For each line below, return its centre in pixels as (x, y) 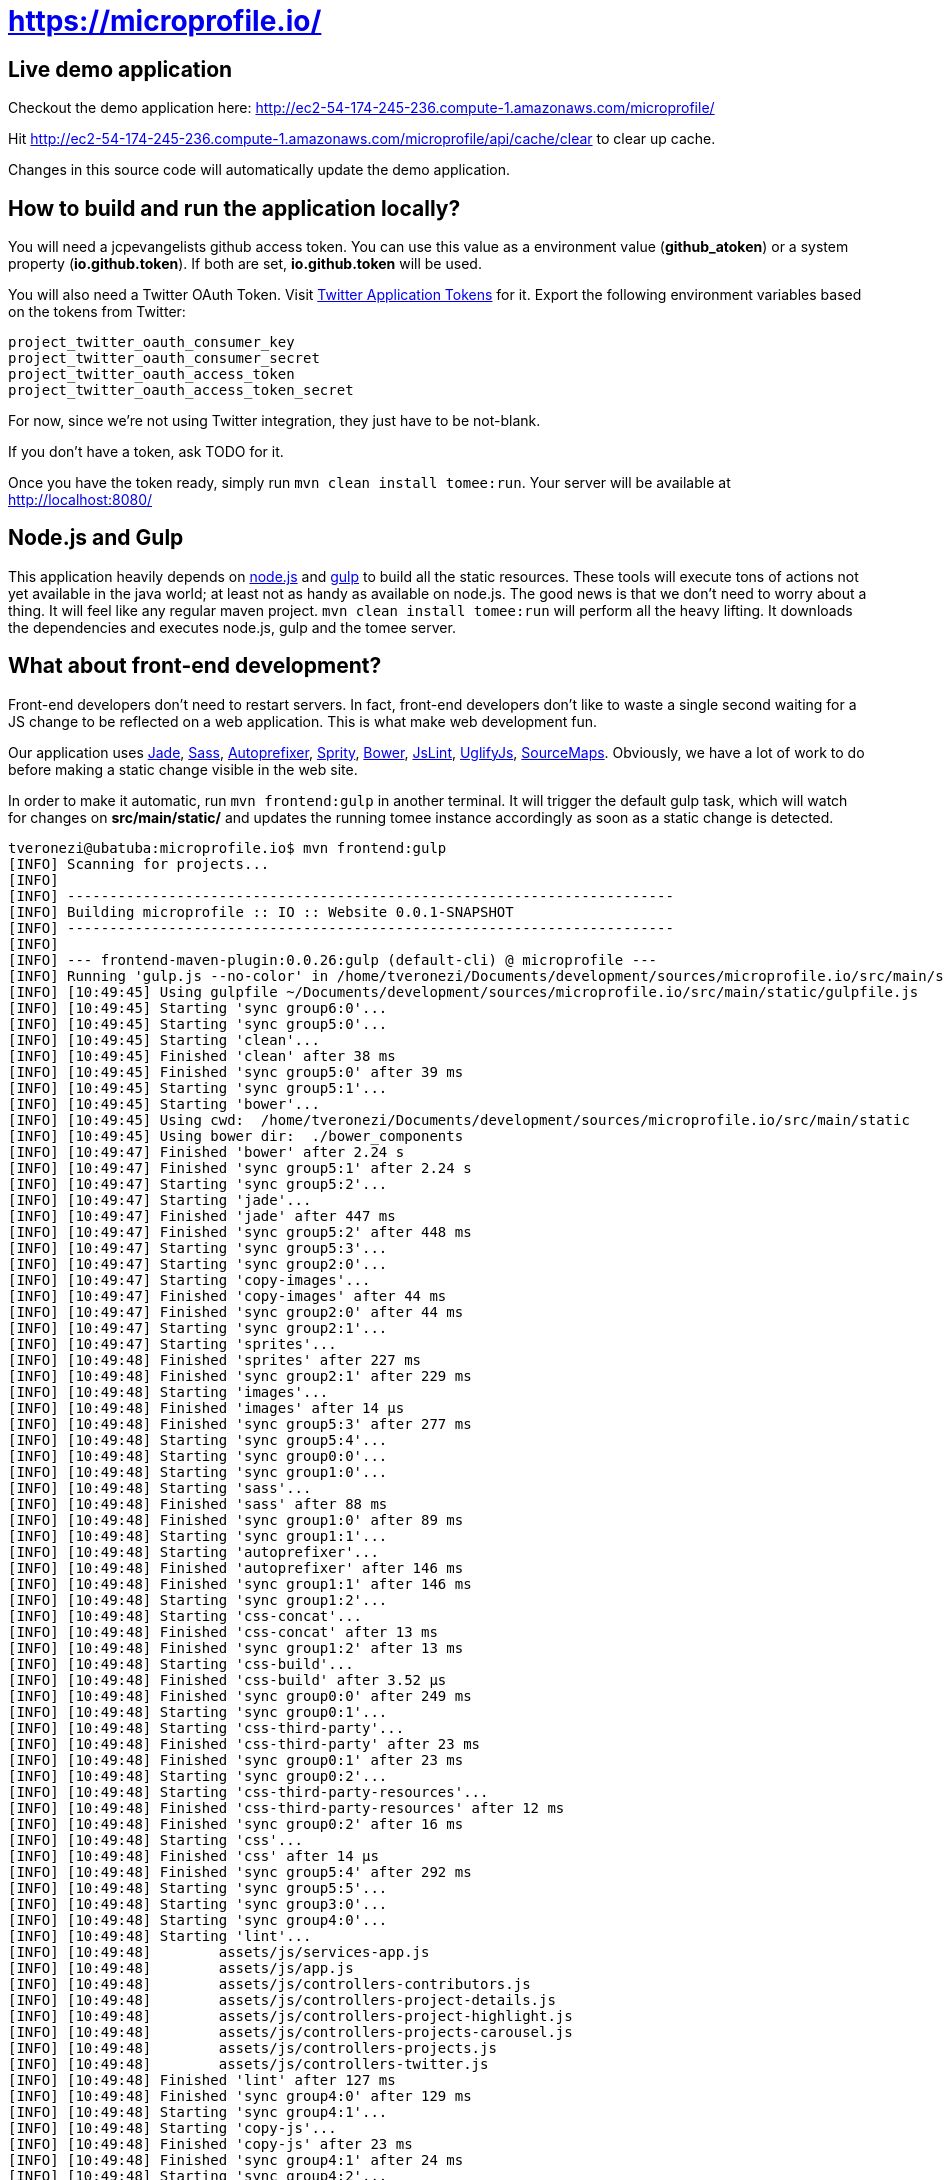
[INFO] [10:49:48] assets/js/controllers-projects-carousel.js (290, 2031)
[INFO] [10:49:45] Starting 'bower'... (164, 1103)
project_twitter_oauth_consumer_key (151, 342)
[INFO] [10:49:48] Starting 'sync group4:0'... (198, 1919)
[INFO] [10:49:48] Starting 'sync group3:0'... (198, 1903)
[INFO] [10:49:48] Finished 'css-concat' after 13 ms (223, 1631)
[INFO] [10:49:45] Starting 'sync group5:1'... (198, 1087)
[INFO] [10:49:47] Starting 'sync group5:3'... (198, 1247)
